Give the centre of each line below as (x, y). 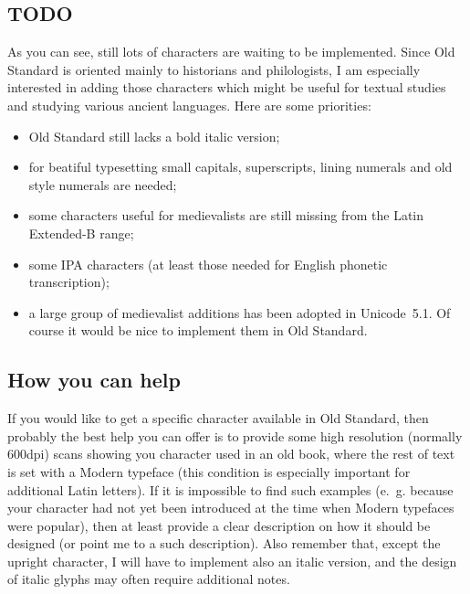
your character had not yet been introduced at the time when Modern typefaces (231, 508)
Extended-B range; (81, 233)
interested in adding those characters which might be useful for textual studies (227, 87)
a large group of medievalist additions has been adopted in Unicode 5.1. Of (240, 312)
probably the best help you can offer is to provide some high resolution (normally (235, 435)
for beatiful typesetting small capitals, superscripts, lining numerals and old (240, 167)
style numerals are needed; (103, 184)
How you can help (94, 380)
